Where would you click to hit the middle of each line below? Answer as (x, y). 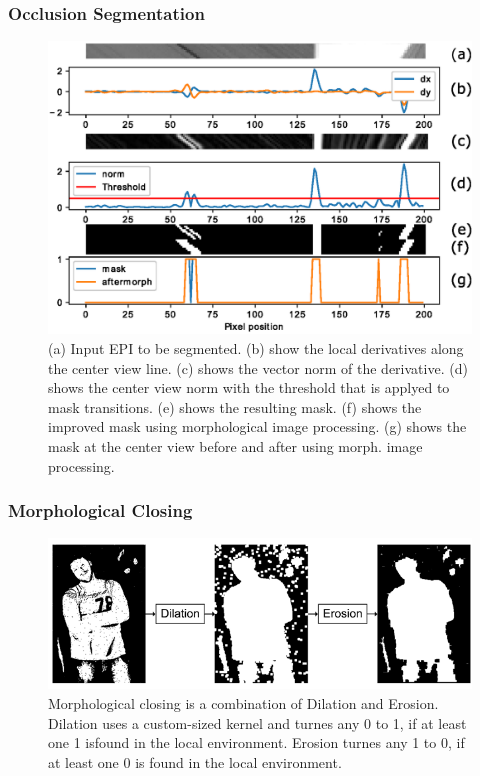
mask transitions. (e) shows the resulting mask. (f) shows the (235, 406)
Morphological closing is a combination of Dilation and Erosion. (243, 702)
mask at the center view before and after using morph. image (235, 445)
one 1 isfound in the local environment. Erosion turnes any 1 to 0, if (256, 742)
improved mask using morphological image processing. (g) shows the (257, 426)
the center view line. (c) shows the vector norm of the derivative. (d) (258, 367)
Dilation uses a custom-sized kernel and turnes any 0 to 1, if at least (257, 722)
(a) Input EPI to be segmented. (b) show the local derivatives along (256, 347)
